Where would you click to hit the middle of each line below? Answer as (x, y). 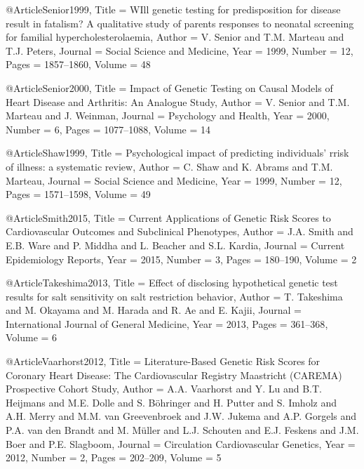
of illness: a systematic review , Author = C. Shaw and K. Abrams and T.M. (169, 166)
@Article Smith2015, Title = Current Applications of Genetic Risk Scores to (168, 217)
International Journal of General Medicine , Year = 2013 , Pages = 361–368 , (167, 323)
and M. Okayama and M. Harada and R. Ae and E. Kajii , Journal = (154, 310)
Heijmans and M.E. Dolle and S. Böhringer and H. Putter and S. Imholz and (171, 402)
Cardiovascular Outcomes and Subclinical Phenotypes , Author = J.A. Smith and (180, 231)
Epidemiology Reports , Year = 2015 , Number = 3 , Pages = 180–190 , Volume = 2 (181, 259)
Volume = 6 (32, 337)
